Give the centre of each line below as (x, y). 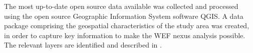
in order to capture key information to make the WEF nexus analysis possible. (125, 35)
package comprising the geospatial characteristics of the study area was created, (127, 26)
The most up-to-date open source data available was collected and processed (121, 6)
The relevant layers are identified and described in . (83, 45)
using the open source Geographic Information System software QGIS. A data (124, 16)
